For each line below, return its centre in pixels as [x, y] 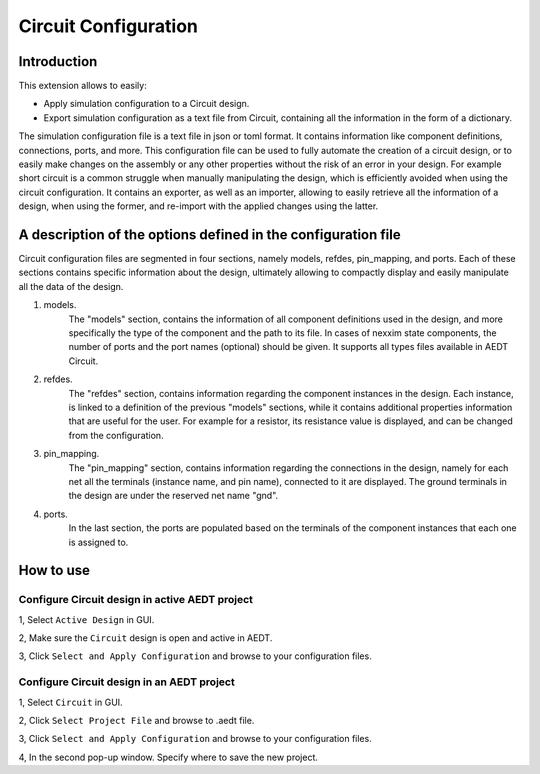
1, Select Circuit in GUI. [71, 702]
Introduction [58, 61]
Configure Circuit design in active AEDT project [136, 600]
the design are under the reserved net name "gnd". [173, 496]
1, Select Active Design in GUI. [86, 619]
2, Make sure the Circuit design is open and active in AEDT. [145, 638]
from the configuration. [116, 435]
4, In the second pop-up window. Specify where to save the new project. [168, 757]
